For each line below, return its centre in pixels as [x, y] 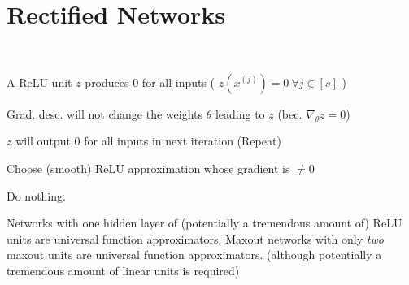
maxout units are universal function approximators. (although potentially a [194, 255]
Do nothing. [36, 195]
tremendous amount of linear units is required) [123, 270]
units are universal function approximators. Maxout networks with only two [195, 238]
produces [107, 82]
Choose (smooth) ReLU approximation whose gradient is [148, 168]
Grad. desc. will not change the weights [104, 113]
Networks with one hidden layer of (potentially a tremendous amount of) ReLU [204, 223]
